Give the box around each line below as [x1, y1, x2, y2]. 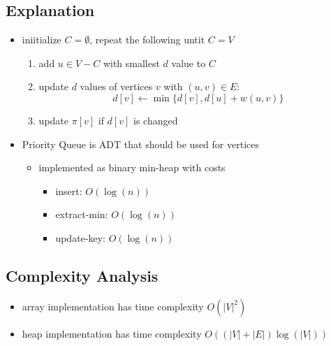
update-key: [55, 230, 105, 245]
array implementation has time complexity [22, 298, 204, 313]
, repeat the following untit [89, 32, 205, 47]
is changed [133, 113, 178, 127]
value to [171, 55, 206, 70]
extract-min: [55, 207, 108, 222]
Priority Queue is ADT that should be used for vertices [22, 136, 259, 151]
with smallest [103, 55, 160, 70]
